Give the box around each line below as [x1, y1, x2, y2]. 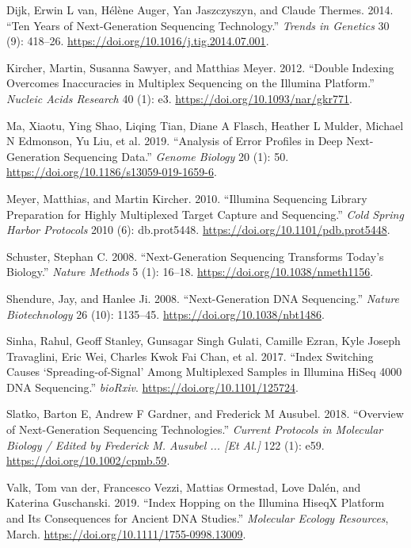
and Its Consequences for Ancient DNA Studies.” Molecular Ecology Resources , [6, 510, 389, 527]
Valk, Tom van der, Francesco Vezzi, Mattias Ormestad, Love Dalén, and [6, 478, 361, 495]
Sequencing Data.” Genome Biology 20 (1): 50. [63, 148, 289, 164]
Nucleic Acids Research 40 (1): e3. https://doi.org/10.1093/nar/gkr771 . [6, 90, 352, 106]
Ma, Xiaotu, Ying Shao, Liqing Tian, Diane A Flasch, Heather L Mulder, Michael [6, 117, 404, 133]
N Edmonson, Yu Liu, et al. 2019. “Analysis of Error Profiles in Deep [6, 132, 343, 149]
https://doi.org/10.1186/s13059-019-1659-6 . [6, 163, 217, 180]
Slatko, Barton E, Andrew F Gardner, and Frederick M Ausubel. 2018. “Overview [6, 405, 404, 422]
